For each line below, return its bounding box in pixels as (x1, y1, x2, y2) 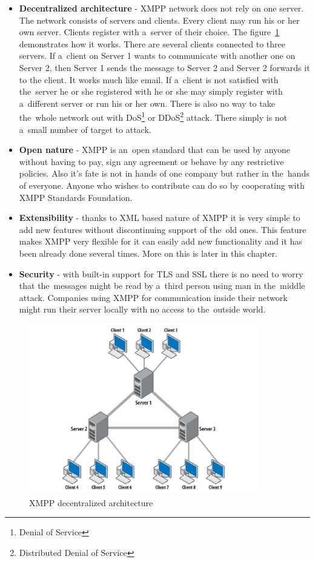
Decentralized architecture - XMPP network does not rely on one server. (19, 2, 304, 14)
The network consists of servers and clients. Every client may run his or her (19, 13, 300, 26)
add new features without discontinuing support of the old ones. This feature (19, 223, 307, 235)
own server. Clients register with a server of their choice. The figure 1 (19, 25, 279, 38)
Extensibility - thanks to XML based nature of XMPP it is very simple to (19, 211, 300, 224)
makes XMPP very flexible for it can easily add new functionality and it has (19, 235, 302, 248)
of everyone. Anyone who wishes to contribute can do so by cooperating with (19, 178, 305, 191)
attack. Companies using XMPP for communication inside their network (19, 291, 288, 303)
